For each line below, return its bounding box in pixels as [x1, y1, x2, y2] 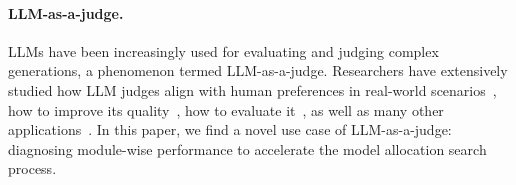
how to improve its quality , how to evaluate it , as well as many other [8, 99, 444, 120]
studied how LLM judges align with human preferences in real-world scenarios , [8, 79, 497, 100]
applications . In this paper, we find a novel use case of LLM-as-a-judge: [8, 119, 452, 140]
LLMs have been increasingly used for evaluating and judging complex [8, 40, 439, 61]
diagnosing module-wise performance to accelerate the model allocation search [8, 138, 487, 159]
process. [8, 158, 57, 179]
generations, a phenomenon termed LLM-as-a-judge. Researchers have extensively [8, 60, 508, 81]
